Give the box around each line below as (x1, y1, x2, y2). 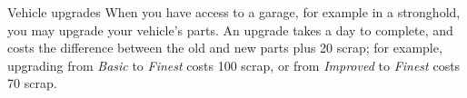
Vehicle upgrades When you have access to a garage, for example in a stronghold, (7, 3, 461, 21)
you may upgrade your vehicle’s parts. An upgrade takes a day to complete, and (7, 20, 453, 39)
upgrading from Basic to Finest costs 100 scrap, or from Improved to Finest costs (7, 55, 461, 74)
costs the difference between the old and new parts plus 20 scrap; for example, (7, 38, 442, 57)
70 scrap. (7, 73, 57, 93)
